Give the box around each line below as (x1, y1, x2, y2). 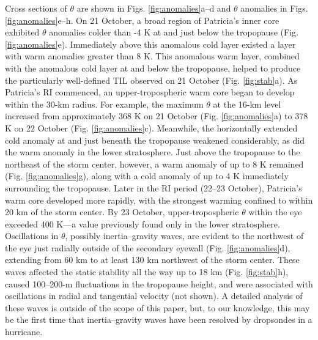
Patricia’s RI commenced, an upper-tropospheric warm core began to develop (5, 86, 295, 98)
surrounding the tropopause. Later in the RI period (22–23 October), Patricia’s (5, 181, 302, 194)
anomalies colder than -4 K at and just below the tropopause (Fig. (49, 26, 298, 39)
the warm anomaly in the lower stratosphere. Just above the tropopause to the (5, 146, 300, 158)
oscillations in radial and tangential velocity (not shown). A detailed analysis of (5, 289, 303, 302)
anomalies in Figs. (240, 2, 308, 14)
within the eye (248, 205, 302, 218)
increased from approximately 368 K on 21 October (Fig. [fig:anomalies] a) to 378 (5, 109, 308, 122)
